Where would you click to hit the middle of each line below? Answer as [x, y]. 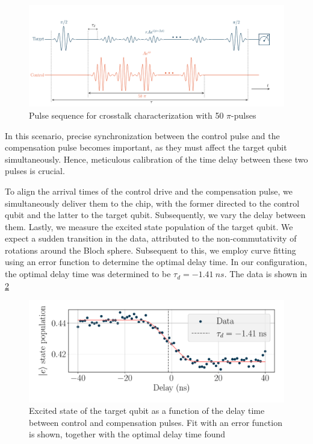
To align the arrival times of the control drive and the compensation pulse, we [149, 191]
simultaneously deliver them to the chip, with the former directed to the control [152, 203]
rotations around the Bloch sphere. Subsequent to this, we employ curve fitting [150, 250]
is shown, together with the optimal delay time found [127, 434]
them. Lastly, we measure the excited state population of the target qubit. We [149, 226]
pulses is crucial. [35, 171]
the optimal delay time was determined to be [88, 274]
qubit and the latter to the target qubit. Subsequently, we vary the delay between [155, 215]
